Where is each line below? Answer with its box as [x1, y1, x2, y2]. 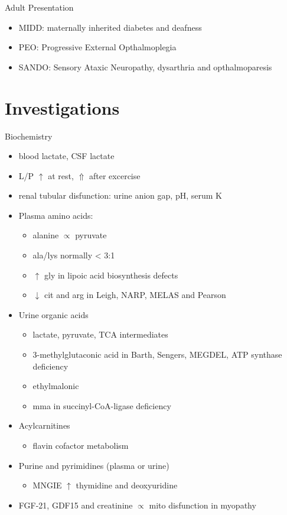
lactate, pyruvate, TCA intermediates [32, 328, 168, 341]
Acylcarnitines [18, 419, 70, 432]
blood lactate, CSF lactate [18, 150, 115, 162]
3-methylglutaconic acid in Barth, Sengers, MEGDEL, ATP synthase [32, 348, 282, 361]
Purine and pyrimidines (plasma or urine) [18, 459, 169, 471]
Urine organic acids [18, 308, 89, 320]
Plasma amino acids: [18, 209, 93, 221]
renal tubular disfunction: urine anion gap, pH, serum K [18, 189, 222, 202]
